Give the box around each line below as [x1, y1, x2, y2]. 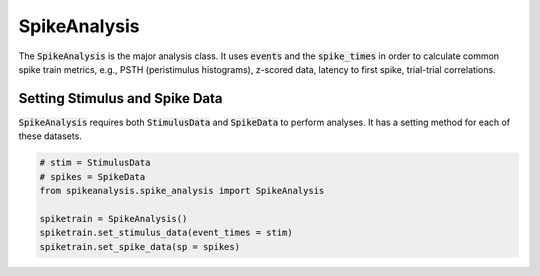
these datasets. [18, 130, 82, 142]
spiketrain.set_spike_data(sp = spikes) [39, 241, 240, 252]
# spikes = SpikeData [39, 171, 146, 182]
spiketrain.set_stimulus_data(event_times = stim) [39, 227, 294, 239]
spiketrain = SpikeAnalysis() [39, 213, 188, 224]
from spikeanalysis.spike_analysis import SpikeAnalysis [39, 185, 325, 196]
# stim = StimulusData [39, 157, 151, 169]
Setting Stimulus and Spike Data [18, 90, 223, 107]
